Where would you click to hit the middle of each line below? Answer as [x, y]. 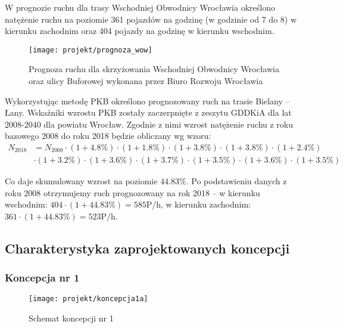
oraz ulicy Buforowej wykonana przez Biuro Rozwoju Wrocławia [146, 81]
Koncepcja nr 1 [42, 278]
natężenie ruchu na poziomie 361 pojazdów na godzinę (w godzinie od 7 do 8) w [151, 19]
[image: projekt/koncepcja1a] [88, 299]
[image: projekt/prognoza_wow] [91, 50]
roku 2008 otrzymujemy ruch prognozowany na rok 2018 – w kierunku [132, 192]
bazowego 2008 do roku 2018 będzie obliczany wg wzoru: [108, 136]
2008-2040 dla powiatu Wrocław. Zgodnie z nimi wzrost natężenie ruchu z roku [149, 124]
